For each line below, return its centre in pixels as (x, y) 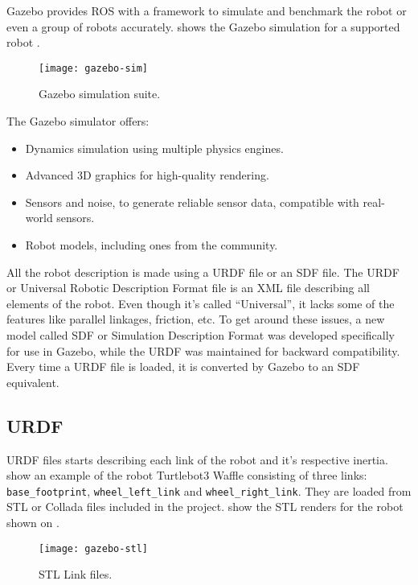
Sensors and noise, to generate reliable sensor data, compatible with (192, 202)
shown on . (33, 522)
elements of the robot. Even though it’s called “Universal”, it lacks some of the (201, 303)
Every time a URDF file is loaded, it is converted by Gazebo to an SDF (183, 367)
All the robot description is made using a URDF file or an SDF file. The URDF (203, 272)
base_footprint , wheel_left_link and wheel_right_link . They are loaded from (209, 490)
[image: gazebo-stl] (94, 548)
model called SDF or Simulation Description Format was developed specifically (201, 334)
